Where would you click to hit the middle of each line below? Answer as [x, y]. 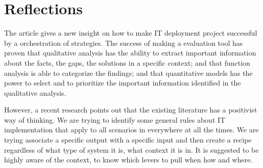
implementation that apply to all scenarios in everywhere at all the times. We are [131, 130]
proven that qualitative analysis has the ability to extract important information [130, 53]
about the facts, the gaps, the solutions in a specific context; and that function [127, 62]
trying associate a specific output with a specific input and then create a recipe [128, 140]
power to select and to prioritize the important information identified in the [123, 83]
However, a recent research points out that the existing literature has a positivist [131, 110]
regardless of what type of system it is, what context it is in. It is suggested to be [131, 149]
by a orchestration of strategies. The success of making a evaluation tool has [124, 43]
